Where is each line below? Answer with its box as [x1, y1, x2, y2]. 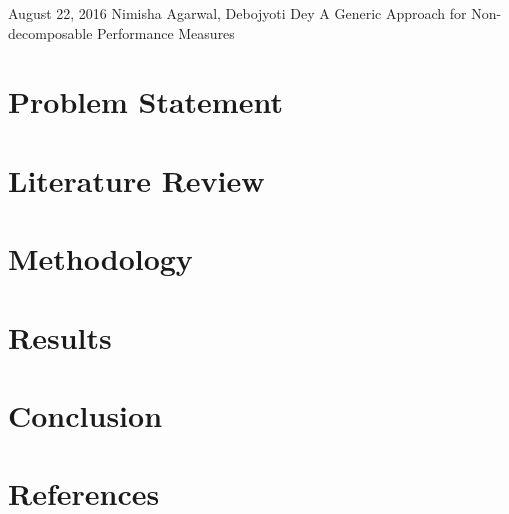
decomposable [8, 22, 93, 43]
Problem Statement [8, 81, 283, 122]
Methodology [8, 238, 193, 279]
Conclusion [8, 394, 163, 435]
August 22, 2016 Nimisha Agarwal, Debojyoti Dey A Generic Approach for [8, 3, 467, 23]
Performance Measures [97, 22, 235, 43]
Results [8, 316, 112, 357]
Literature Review [8, 159, 265, 200]
